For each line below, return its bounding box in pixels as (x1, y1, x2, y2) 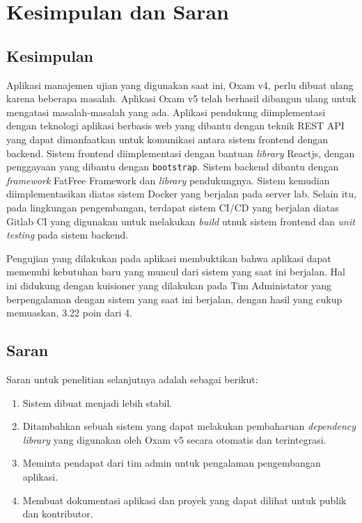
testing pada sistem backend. (6, 227, 129, 242)
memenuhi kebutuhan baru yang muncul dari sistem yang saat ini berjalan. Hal (6, 264, 345, 279)
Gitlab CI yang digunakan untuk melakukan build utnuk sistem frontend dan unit (6, 214, 355, 228)
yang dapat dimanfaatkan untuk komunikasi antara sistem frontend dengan (6, 131, 328, 146)
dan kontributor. (22, 506, 93, 521)
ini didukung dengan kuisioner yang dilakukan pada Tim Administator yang (6, 277, 331, 292)
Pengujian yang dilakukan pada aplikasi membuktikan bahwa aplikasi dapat (6, 250, 331, 265)
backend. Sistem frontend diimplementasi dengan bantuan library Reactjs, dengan (6, 145, 355, 160)
